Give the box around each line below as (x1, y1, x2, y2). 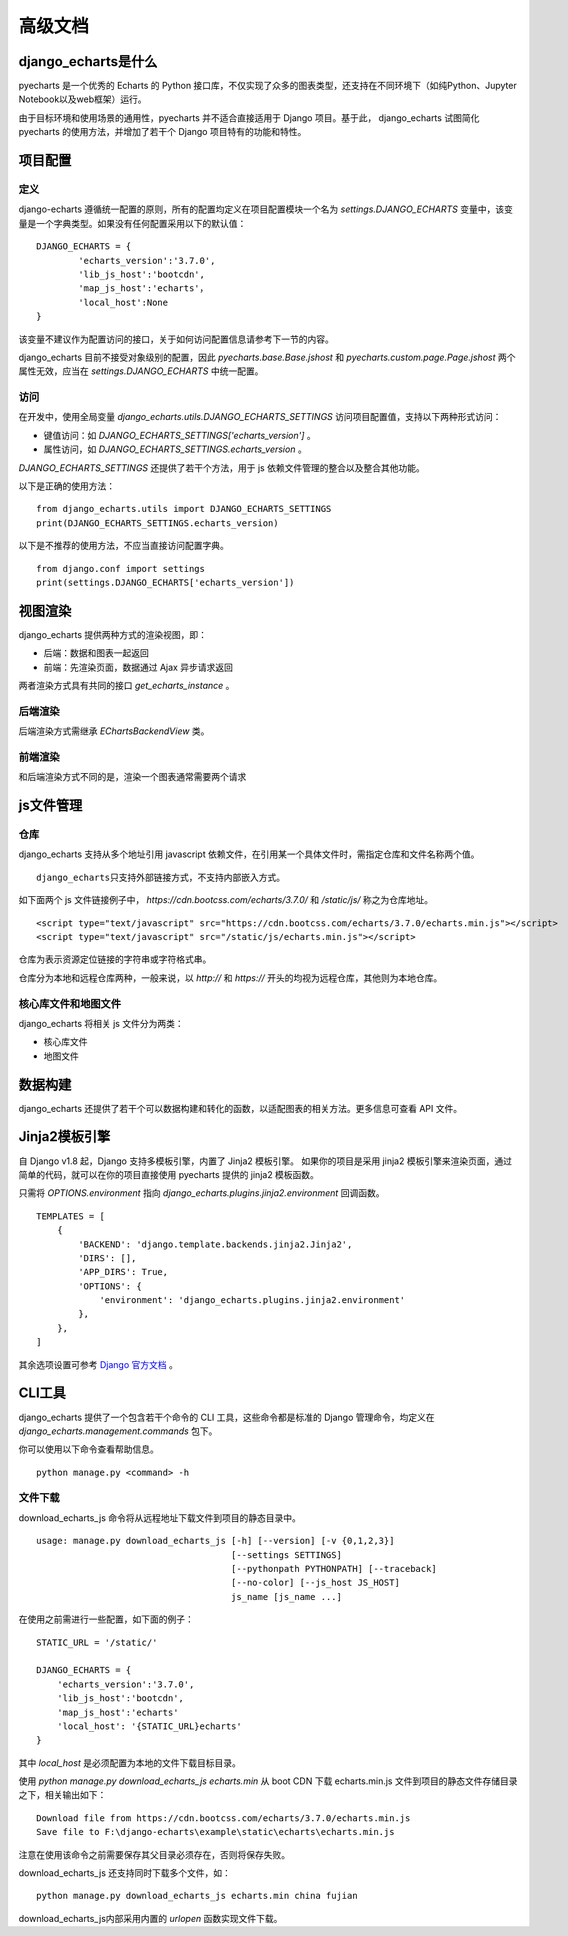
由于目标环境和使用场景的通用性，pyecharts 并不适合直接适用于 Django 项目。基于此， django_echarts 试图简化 (18, 111, 480, 124)
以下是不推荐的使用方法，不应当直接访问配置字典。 (18, 540, 229, 552)
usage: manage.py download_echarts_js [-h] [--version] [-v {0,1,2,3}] (36, 1535, 395, 1547)
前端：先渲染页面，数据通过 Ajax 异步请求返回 (43, 661, 234, 673)
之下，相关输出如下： (18, 1789, 107, 1801)
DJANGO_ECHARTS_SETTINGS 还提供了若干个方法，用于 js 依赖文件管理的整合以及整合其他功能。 (18, 461, 425, 474)
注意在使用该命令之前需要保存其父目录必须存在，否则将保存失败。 (18, 1848, 290, 1860)
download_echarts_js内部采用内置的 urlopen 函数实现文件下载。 (18, 1912, 283, 1924)
